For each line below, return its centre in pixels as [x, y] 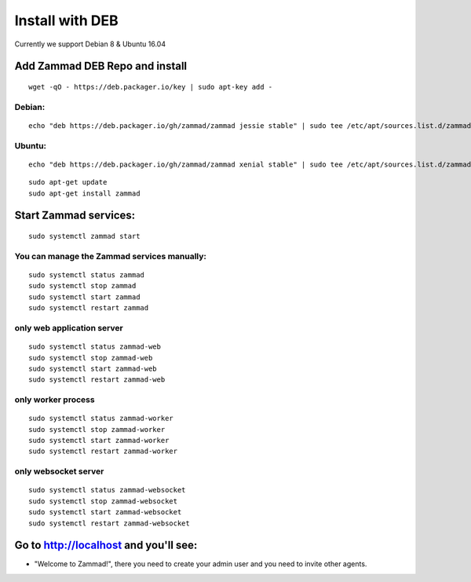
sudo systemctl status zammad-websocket [107, 490]
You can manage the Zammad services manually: [111, 256]
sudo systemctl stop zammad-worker [97, 429]
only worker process [55, 400]
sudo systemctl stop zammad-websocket [103, 501]
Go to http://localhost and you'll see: [106, 545]
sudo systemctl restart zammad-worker [103, 451]
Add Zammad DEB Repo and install [101, 66]
